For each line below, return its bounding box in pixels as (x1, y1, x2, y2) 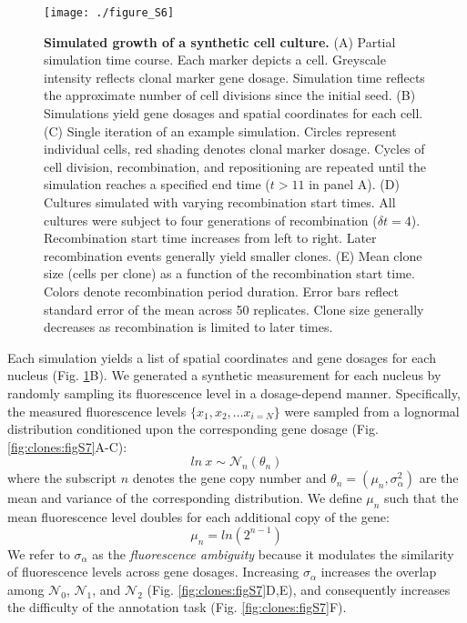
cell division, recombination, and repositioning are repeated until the (44, 156, 426, 176)
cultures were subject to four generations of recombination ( (44, 210, 378, 229)
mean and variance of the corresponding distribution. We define (7, 488, 362, 507)
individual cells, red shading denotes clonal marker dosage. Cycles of (44, 139, 425, 158)
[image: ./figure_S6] (44, 6, 175, 19)
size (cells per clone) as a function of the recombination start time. (44, 264, 415, 283)
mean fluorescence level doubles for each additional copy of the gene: (7, 507, 390, 527)
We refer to (7, 544, 70, 563)
